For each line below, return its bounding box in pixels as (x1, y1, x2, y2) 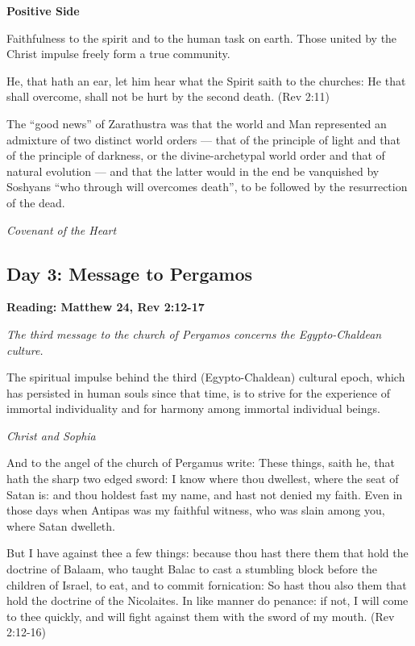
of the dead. (6, 194, 65, 210)
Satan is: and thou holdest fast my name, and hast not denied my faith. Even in (6, 486, 403, 502)
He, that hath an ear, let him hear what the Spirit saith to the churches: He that (6, 72, 406, 89)
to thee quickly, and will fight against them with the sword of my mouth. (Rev (6, 607, 395, 624)
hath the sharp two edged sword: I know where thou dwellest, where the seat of (6, 470, 399, 487)
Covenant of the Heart (6, 221, 117, 238)
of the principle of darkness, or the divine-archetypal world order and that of (6, 147, 385, 164)
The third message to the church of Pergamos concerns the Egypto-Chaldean (6, 325, 382, 342)
